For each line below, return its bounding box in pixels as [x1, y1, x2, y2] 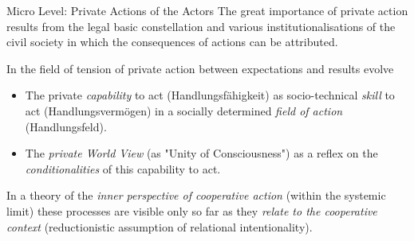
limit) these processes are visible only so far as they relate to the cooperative [6, 202, 377, 219]
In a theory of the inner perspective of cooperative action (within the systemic [6, 187, 386, 204]
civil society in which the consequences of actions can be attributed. [6, 33, 338, 50]
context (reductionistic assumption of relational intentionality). [6, 218, 313, 235]
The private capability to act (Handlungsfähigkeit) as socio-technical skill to [25, 87, 395, 103]
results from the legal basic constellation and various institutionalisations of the [6, 17, 396, 34]
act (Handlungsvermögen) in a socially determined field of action [25, 102, 343, 119]
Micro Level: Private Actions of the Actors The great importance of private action [6, 2, 408, 18]
